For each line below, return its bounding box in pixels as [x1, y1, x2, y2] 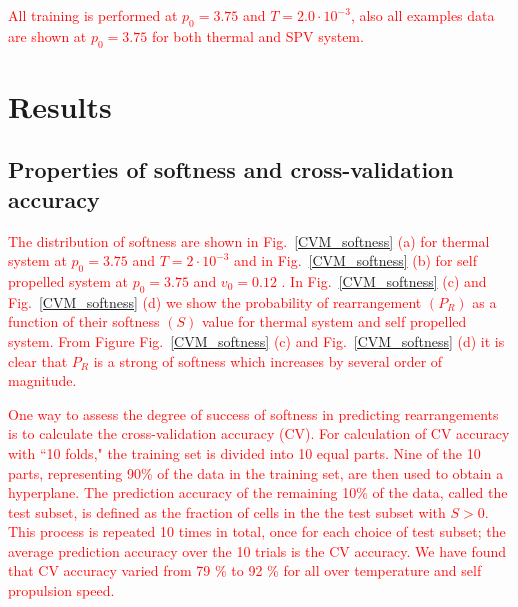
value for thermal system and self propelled [201, 311, 467, 332]
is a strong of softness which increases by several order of [93, 350, 443, 371]
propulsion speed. [8, 580, 115, 601]
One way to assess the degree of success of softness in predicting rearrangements [8, 403, 499, 424]
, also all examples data [350, 5, 495, 25]
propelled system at [8, 270, 128, 291]
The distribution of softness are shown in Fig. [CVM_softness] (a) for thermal [8, 230, 490, 251]
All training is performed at [8, 5, 178, 25]
